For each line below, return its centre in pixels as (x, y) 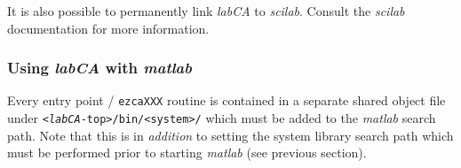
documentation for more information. (108, 28)
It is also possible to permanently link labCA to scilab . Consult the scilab (206, 11)
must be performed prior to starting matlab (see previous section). (187, 153)
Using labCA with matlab (99, 68)
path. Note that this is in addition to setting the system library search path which (230, 135)
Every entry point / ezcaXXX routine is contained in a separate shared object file (227, 100)
